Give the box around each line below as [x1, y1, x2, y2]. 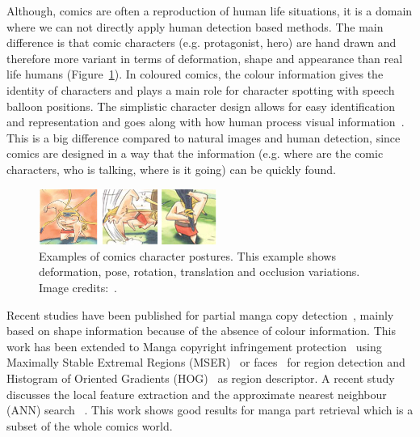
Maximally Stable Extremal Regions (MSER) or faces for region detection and [6, 354, 405, 371]
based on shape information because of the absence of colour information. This [6, 322, 396, 339]
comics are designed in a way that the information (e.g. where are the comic [6, 145, 384, 162]
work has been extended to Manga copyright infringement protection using [6, 337, 382, 354]
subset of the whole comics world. [6, 417, 173, 434]
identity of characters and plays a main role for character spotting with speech [6, 81, 395, 98]
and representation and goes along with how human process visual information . [6, 113, 405, 130]
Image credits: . [39, 279, 117, 296]
